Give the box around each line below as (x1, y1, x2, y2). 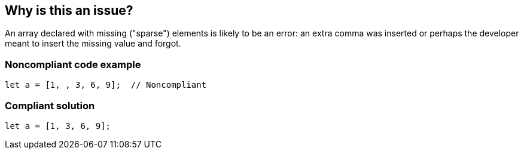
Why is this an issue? (5, 3, 133, 18)
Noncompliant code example (5, 58, 141, 70)
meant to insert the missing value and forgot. (5, 38, 181, 49)
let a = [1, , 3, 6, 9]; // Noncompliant (5, 80, 207, 90)
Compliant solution (5, 99, 95, 112)
